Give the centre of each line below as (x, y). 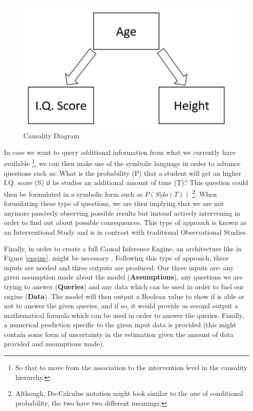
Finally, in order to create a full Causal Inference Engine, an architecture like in (123, 248)
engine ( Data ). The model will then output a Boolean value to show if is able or (124, 296)
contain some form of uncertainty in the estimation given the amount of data (119, 334)
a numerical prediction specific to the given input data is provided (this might (120, 325)
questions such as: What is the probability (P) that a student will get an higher (123, 173)
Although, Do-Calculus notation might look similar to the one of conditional (129, 393)
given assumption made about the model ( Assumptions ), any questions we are (123, 277)
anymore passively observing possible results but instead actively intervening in (122, 213)
